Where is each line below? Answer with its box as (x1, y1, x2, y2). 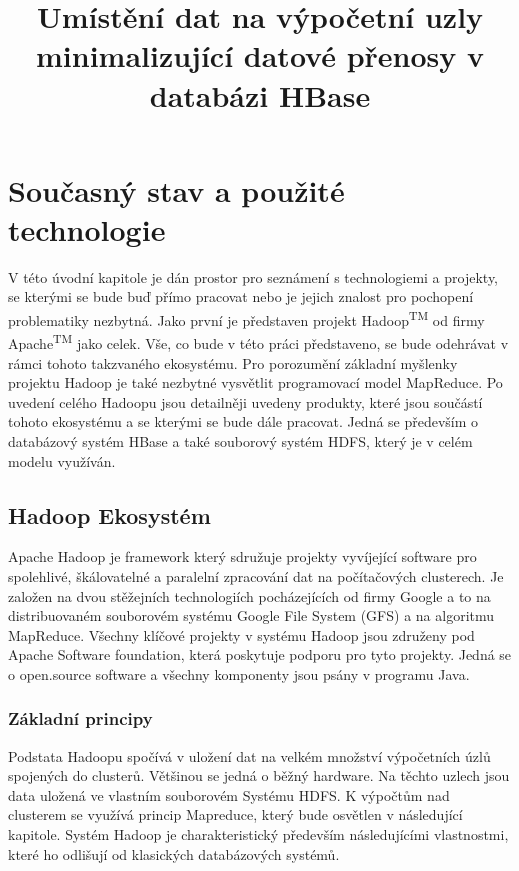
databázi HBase (149, 74, 371, 115)
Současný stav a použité (8, 169, 345, 210)
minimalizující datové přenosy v (35, 35, 485, 76)
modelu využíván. (8, 450, 116, 471)
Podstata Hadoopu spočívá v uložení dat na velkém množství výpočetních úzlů (8, 745, 491, 766)
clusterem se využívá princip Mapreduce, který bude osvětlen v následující (8, 804, 463, 825)
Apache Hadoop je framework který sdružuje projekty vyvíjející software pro (8, 546, 477, 567)
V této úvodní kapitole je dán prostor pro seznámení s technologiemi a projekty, (8, 266, 499, 287)
